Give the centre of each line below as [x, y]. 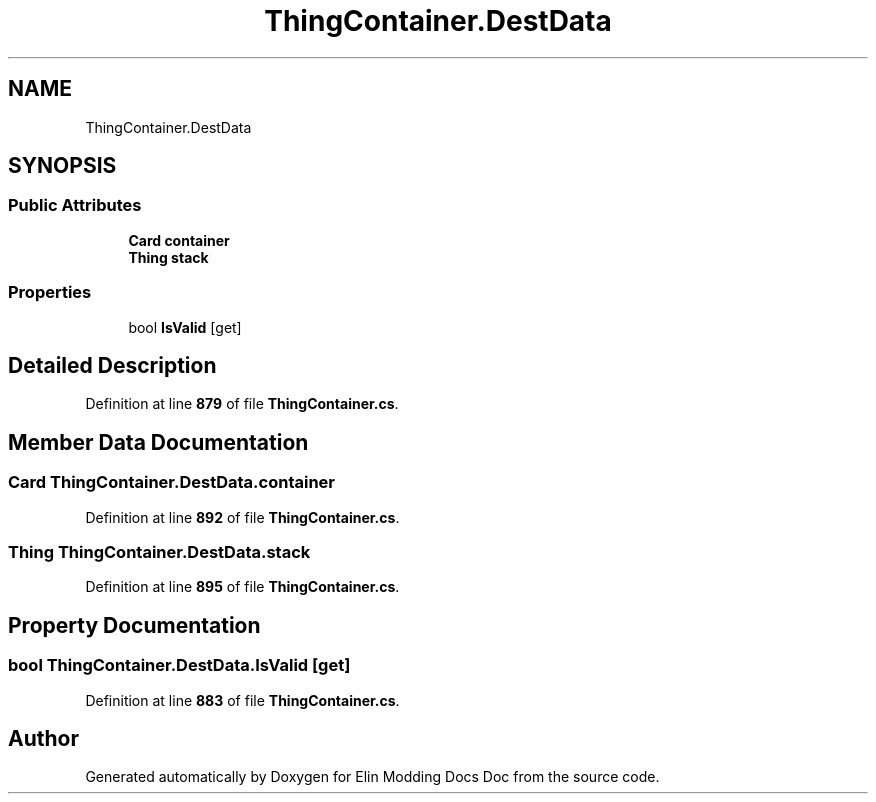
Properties [50, 292]
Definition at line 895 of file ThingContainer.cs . [242, 587]
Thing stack [168, 257]
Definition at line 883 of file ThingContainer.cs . [242, 700]
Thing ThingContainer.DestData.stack [159, 552]
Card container [179, 240]
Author [43, 739]
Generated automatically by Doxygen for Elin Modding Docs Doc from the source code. [372, 777]
